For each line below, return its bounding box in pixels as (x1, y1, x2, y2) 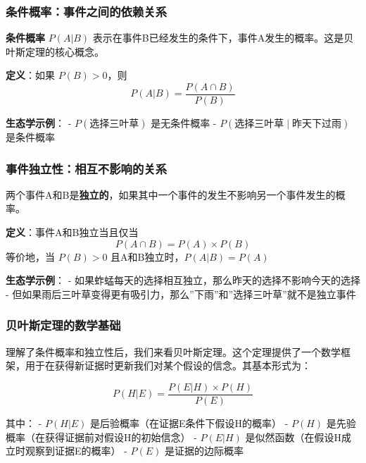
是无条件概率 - (151, 116, 217, 130)
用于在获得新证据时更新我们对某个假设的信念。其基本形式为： (25, 358, 311, 373)
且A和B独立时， (111, 249, 184, 264)
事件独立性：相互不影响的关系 (6, 159, 168, 177)
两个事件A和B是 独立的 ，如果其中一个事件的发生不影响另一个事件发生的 (6, 187, 336, 202)
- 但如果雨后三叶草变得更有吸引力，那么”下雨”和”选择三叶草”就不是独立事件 (6, 286, 356, 301)
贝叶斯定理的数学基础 (6, 316, 121, 334)
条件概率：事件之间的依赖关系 (6, 2, 168, 20)
